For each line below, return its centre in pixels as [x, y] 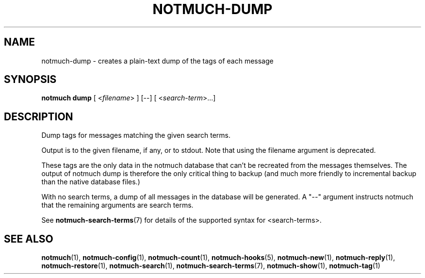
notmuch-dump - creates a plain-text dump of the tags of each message [157, 61]
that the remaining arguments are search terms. [117, 205]
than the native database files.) [91, 182]
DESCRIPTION [39, 116]
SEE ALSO [29, 239]
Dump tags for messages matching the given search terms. [136, 135]
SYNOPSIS [30, 80]
